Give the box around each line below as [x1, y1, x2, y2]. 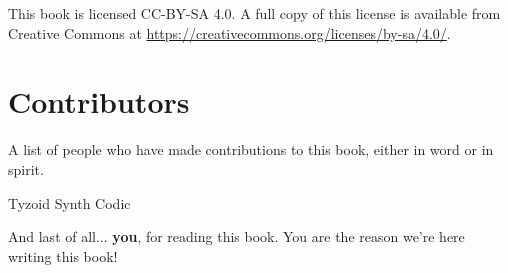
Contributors [8, 81, 190, 122]
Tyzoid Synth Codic [8, 192, 131, 213]
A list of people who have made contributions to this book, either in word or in [8, 139, 494, 160]
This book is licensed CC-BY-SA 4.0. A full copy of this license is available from [8, 3, 501, 23]
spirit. [8, 158, 44, 179]
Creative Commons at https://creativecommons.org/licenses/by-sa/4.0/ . [8, 22, 451, 43]
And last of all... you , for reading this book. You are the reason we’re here [8, 226, 465, 247]
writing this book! [8, 245, 118, 266]
